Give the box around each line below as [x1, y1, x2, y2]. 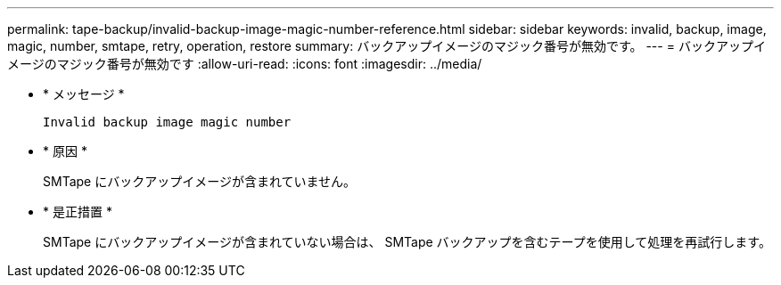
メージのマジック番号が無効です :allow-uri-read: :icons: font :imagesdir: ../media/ [7, 56, 482, 71]
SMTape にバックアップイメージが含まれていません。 [43, 174, 357, 189]
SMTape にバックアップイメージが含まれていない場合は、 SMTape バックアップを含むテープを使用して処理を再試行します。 [43, 234, 771, 249]
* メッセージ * [43, 86, 125, 102]
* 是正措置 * [43, 204, 112, 219]
